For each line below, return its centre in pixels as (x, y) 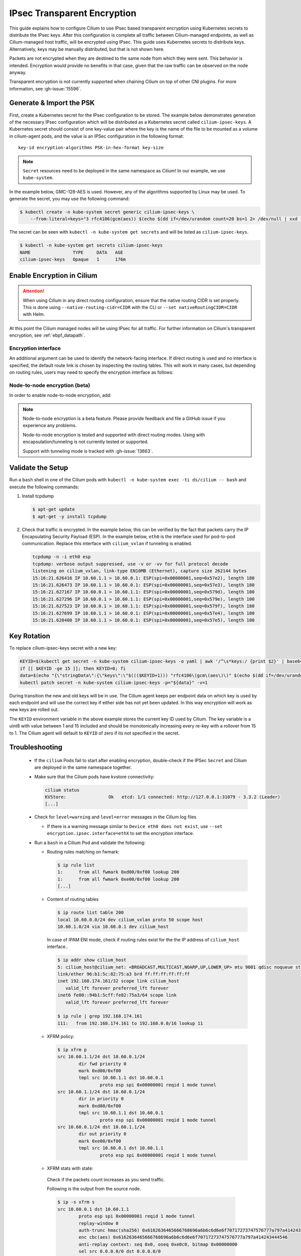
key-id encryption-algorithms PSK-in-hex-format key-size (91, 148)
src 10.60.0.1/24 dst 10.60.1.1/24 (101, 1127)
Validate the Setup (39, 468)
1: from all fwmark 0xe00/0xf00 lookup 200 (118, 879)
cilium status (62, 790)
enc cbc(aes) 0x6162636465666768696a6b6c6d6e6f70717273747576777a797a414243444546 (183, 1237)
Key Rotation (30, 636)
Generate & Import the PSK (52, 103)
